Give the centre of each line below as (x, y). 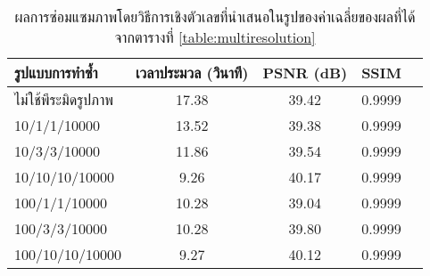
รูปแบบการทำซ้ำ (56, 73)
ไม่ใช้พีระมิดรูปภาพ (64, 99)
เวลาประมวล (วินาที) (192, 73)
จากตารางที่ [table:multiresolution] (215, 37)
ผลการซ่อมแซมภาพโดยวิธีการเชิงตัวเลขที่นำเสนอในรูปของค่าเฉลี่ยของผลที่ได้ (215, 16)
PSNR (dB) (305, 73)
